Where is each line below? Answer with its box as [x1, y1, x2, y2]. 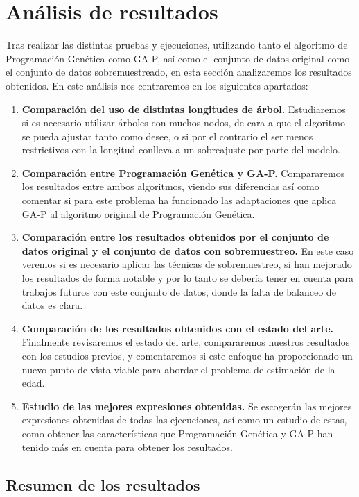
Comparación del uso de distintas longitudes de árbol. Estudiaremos [21, 101, 346, 116]
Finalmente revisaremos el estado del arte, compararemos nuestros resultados [21, 335, 350, 349]
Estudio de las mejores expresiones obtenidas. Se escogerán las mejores [21, 398, 352, 413]
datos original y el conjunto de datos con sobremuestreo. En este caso [21, 243, 354, 258]
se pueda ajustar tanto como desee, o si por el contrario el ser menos [21, 128, 313, 143]
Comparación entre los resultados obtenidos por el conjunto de [21, 230, 329, 244]
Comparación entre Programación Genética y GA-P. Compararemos [21, 165, 345, 180]
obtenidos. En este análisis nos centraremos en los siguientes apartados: [6, 78, 308, 92]
